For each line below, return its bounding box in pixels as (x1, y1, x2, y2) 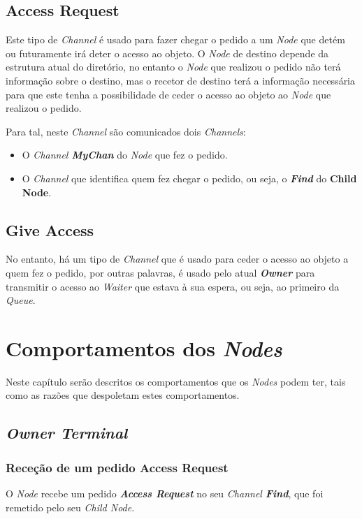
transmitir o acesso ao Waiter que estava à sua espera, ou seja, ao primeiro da (6, 279, 340, 293)
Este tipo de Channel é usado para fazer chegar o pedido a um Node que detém (6, 32, 345, 47)
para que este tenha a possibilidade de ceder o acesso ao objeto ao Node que (6, 87, 331, 101)
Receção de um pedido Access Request (6, 458, 229, 476)
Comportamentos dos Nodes (6, 333, 282, 363)
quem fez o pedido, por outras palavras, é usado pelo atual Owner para (6, 265, 315, 279)
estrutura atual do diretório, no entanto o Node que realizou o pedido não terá (6, 59, 341, 74)
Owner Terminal (6, 422, 128, 444)
